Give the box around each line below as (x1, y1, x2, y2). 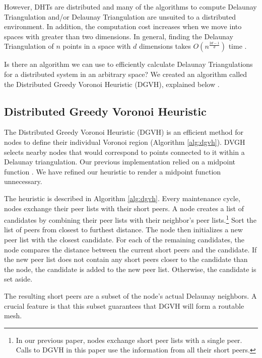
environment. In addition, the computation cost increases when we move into (4, 21, 242, 32)
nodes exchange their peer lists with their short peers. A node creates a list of (4, 203, 244, 213)
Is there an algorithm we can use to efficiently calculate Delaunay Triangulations (4, 59, 253, 69)
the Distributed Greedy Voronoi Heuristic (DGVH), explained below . (4, 78, 220, 89)
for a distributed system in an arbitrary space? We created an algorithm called (4, 68, 247, 79)
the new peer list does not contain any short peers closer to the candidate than (4, 254, 248, 264)
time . (228, 41, 247, 51)
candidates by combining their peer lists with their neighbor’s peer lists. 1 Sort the (4, 213, 256, 225)
